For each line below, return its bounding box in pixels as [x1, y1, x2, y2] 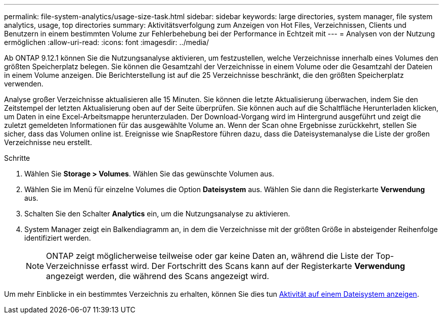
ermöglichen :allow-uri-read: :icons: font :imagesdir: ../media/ [4, 38, 209, 47]
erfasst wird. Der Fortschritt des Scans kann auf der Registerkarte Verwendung [102, 261, 405, 271]
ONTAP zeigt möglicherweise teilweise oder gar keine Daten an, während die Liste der [46, 251, 374, 261]
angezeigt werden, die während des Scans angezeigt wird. [46, 271, 270, 281]
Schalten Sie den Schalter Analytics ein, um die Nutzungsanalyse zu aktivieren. [24, 209, 290, 218]
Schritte [4, 154, 30, 162]
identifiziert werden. [24, 234, 91, 242]
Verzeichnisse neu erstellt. [4, 138, 92, 147]
